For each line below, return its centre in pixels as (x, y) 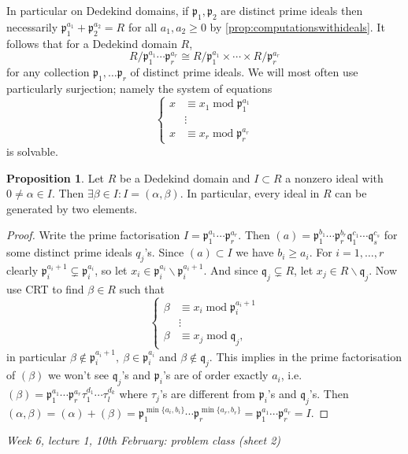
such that (142, 288)
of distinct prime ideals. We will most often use (244, 71)
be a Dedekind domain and (185, 177)
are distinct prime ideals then (292, 10)
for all (143, 26)
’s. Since (164, 252)
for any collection (48, 71)
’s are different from (208, 394)
